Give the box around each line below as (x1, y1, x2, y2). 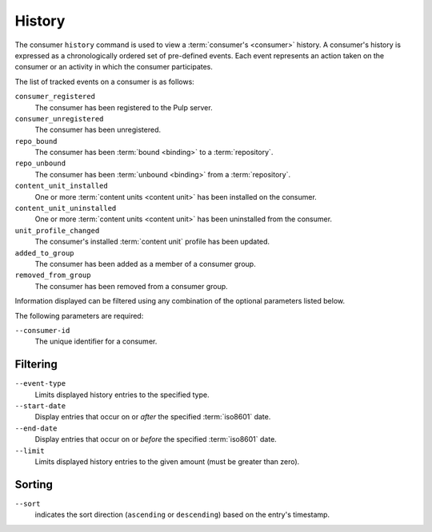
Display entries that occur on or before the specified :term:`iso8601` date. (34, 435, 278, 444)
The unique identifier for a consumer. (34, 336, 158, 347)
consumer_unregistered (14, 114, 104, 123)
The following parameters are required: (14, 311, 144, 320)
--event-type (14, 379, 66, 388)
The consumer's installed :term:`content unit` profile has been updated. (34, 236, 270, 247)
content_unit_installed (14, 181, 108, 191)
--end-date (14, 423, 58, 433)
